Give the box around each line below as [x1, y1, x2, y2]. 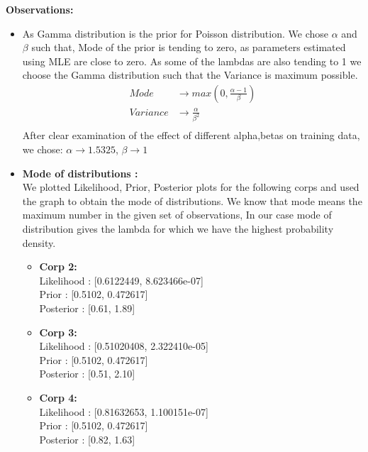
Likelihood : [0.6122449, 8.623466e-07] [39, 272, 203, 287]
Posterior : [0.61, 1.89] [39, 300, 135, 315]
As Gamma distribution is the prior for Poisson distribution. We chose [22, 26, 328, 40]
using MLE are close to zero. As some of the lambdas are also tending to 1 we [22, 53, 362, 68]
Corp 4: [39, 390, 77, 404]
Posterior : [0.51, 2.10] [39, 366, 135, 381]
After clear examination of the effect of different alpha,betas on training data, [22, 128, 360, 143]
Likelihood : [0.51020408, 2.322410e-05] [39, 338, 208, 353]
